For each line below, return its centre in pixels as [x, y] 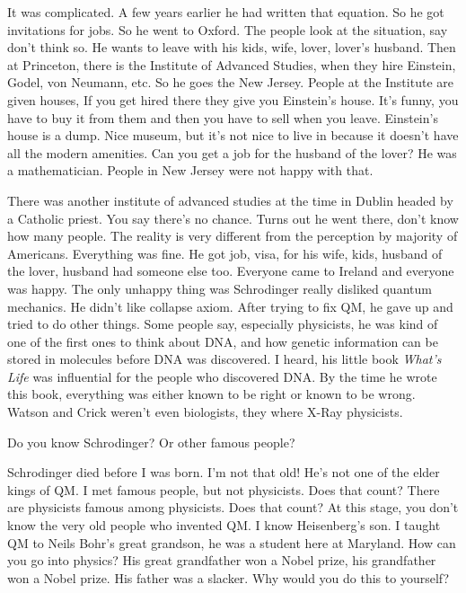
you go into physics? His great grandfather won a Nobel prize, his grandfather [222, 560]
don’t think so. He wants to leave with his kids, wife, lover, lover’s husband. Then [232, 47]
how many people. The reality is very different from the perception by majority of [233, 236]
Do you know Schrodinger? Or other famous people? [151, 442]
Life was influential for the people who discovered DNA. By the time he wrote [222, 376]
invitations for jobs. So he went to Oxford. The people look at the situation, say [228, 29]
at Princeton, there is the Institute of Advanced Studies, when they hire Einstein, [232, 64]
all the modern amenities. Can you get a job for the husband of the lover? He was [232, 152]
